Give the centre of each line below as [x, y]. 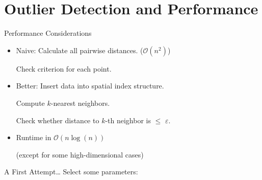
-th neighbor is [128, 120]
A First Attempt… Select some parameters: [71, 172]
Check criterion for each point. [64, 68]
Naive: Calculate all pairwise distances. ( [80, 50]
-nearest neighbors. [80, 103]
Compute [30, 103]
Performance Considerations [48, 33]
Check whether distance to [58, 120]
